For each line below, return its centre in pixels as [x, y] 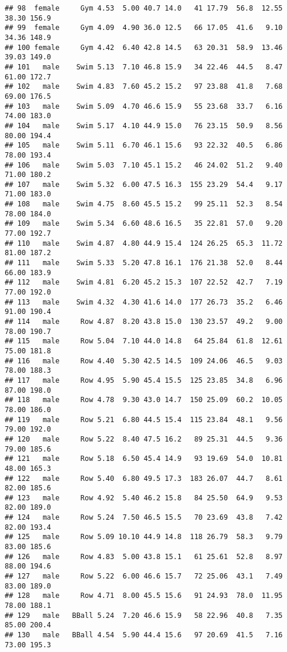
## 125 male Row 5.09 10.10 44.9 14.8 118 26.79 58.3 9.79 [144, 537]
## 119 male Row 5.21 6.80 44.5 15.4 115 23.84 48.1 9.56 [144, 419]
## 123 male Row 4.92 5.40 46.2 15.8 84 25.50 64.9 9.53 [144, 498]
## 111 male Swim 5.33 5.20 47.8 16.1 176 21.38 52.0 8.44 [144, 263]
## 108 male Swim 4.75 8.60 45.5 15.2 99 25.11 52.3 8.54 [144, 204]
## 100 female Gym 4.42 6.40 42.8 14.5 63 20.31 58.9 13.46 [144, 47]
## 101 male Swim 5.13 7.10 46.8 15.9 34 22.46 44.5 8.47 [144, 67]
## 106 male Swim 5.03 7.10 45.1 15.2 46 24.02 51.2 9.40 [144, 165]
